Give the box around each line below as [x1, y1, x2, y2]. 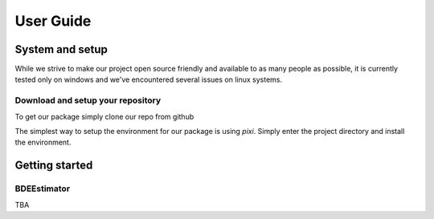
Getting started [14, 159, 93, 172]
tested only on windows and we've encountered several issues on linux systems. [14, 75, 283, 84]
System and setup [14, 43, 108, 56]
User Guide [14, 12, 92, 30]
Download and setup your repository [14, 95, 162, 106]
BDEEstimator [14, 183, 71, 194]
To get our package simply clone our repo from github [14, 112, 194, 121]
